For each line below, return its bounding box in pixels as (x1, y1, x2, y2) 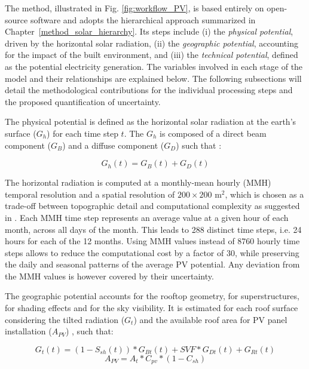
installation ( (5, 325, 52, 337)
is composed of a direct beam (160, 127, 267, 139)
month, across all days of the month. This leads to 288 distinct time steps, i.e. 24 (5, 223, 302, 235)
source (5, 13, 28, 26)
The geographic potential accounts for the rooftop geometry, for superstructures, (5, 290, 299, 302)
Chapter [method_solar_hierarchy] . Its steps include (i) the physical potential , (5, 25, 293, 38)
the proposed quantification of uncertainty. (5, 95, 161, 107)
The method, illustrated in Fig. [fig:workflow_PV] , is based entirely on (5, 2, 264, 14)
